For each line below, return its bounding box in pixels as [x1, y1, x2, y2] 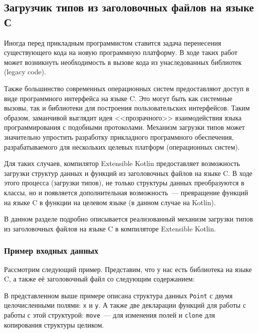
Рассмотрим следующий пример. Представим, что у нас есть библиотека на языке [4, 264, 252, 274]
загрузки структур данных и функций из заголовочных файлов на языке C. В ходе [4, 167, 253, 178]
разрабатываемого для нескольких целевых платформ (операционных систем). [4, 141, 240, 152]
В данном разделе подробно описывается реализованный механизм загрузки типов [4, 214, 253, 224]
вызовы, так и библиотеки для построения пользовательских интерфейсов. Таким [4, 103, 250, 113]
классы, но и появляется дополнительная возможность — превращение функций [4, 187, 249, 197]
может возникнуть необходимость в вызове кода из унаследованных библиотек [4, 56, 242, 67]
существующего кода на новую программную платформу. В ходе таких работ [4, 47, 238, 57]
